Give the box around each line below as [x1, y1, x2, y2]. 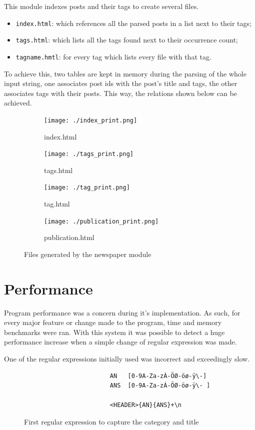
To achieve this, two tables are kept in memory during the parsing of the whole [4, 68, 246, 78]
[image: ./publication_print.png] [44, 217, 159, 225]
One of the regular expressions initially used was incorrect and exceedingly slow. [4, 353, 250, 364]
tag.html [44, 198, 70, 209]
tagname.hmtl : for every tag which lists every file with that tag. [15, 51, 211, 61]
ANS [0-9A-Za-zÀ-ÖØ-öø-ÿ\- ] [109, 382, 210, 389]
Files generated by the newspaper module [24, 248, 151, 259]
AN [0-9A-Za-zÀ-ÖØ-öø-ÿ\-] [109, 372, 207, 379]
